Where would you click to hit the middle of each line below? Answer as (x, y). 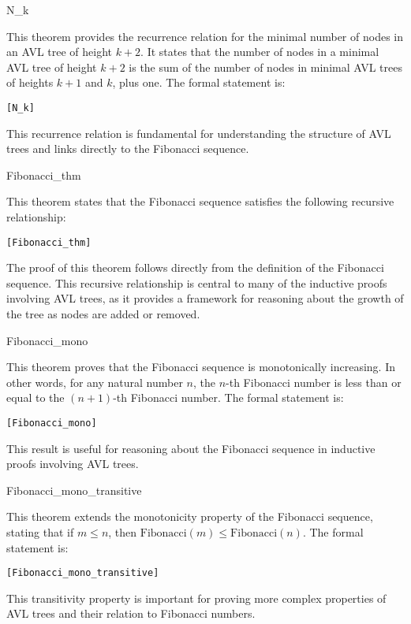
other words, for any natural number (95, 382)
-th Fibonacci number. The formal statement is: (228, 397)
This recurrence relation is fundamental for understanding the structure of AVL (199, 133)
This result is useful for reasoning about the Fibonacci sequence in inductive (191, 448)
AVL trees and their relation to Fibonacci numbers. (131, 613)
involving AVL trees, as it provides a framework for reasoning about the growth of (205, 298)
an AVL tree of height (60, 52)
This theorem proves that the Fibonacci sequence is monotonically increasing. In (201, 367)
